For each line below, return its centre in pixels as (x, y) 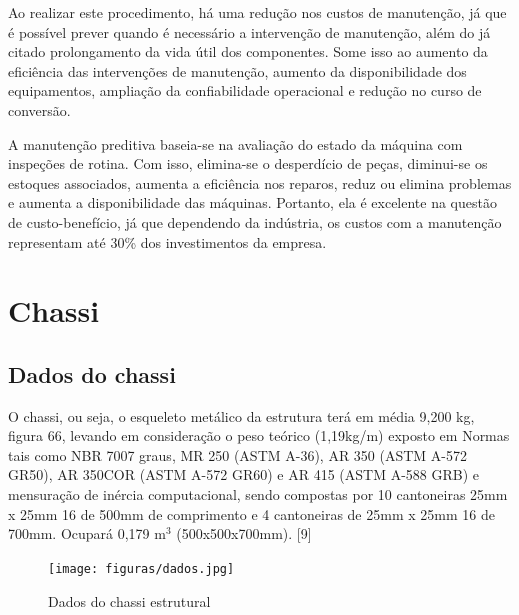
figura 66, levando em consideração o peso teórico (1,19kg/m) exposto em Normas (259, 435)
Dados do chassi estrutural (129, 600)
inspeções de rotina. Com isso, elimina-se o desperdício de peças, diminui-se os (248, 163)
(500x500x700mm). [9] (244, 533)
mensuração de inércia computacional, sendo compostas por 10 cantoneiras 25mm (258, 494)
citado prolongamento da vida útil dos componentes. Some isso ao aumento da (248, 51)
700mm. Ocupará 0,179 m (87, 533)
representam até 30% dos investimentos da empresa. (167, 241)
